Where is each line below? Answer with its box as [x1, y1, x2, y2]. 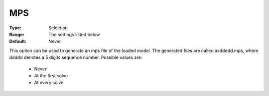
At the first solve [34, 72, 68, 79]
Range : [9, 31, 24, 37]
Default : [9, 39, 27, 45]
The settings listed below [48, 31, 100, 37]
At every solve [34, 80, 64, 86]
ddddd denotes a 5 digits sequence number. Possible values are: [9, 54, 142, 60]
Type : [9, 25, 22, 31]
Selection [48, 25, 68, 31]
